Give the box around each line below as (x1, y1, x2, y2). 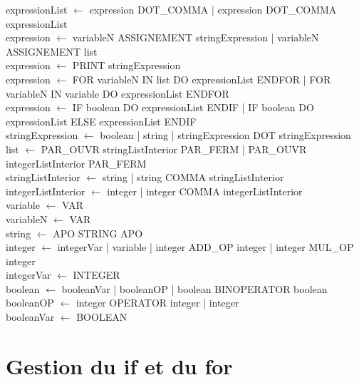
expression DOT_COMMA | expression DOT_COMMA (89, 2, 337, 16)
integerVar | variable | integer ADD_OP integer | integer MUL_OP (57, 240, 354, 255)
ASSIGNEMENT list (6, 43, 98, 58)
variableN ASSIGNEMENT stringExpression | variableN (72, 30, 319, 45)
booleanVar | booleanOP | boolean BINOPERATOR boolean (61, 281, 328, 296)
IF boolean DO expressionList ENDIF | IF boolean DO (72, 100, 314, 115)
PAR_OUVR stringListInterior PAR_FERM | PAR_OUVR (41, 141, 307, 156)
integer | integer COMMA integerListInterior (107, 183, 303, 198)
